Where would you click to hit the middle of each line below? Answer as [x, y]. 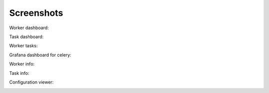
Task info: [19, 73]
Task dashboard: [26, 37]
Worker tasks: [23, 46]
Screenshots [36, 13]
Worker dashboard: [29, 28]
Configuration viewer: [31, 82]
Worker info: [22, 64]
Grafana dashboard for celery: [40, 55]
